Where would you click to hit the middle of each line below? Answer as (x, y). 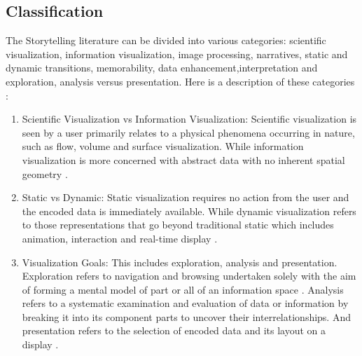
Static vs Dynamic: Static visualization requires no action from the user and (186, 197)
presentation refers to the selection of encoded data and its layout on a (174, 330)
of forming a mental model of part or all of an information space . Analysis (183, 289)
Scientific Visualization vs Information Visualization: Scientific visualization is (189, 119)
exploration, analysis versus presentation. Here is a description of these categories (180, 81)
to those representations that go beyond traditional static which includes (178, 225)
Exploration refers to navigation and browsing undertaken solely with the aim (189, 276)
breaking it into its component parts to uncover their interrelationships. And (186, 316)
